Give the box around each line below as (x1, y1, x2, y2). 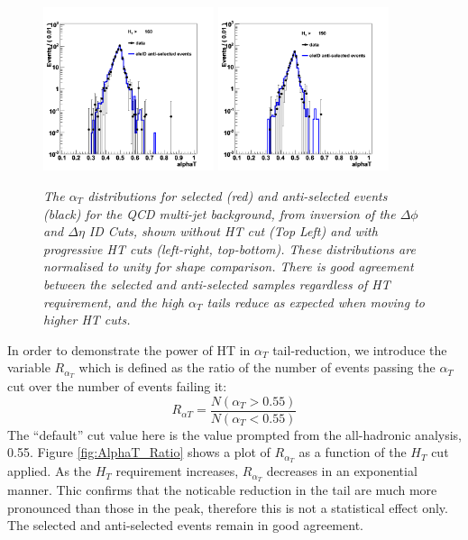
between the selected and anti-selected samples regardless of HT (43, 274, 390, 293)
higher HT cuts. (43, 310, 131, 329)
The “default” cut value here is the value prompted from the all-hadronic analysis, (7, 425, 462, 444)
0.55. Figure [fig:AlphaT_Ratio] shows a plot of (7, 443, 271, 462)
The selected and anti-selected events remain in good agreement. (7, 516, 363, 535)
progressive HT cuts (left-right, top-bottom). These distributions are (43, 239, 416, 258)
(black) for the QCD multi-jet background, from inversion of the (43, 204, 396, 223)
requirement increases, (115, 462, 239, 481)
